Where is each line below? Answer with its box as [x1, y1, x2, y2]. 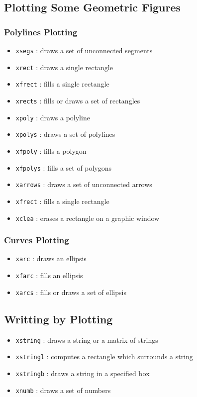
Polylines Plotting [4, 25, 78, 38]
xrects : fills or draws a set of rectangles [15, 95, 140, 105]
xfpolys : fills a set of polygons [15, 162, 112, 173]
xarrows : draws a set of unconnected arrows [15, 179, 152, 190]
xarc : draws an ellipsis [15, 253, 87, 264]
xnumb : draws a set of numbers [15, 385, 111, 395]
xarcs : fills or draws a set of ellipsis [15, 287, 126, 297]
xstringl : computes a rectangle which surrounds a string [15, 351, 193, 362]
